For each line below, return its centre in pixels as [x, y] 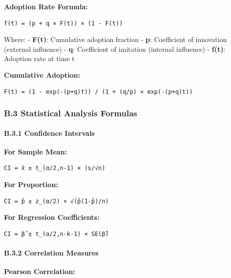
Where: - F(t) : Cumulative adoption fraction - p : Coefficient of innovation [115, 39]
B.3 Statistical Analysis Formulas [71, 113]
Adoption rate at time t [39, 58]
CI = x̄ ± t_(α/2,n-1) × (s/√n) [55, 168]
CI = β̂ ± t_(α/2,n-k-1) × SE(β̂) [56, 234]
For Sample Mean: [36, 151]
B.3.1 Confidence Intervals [49, 133]
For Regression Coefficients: [52, 217]
